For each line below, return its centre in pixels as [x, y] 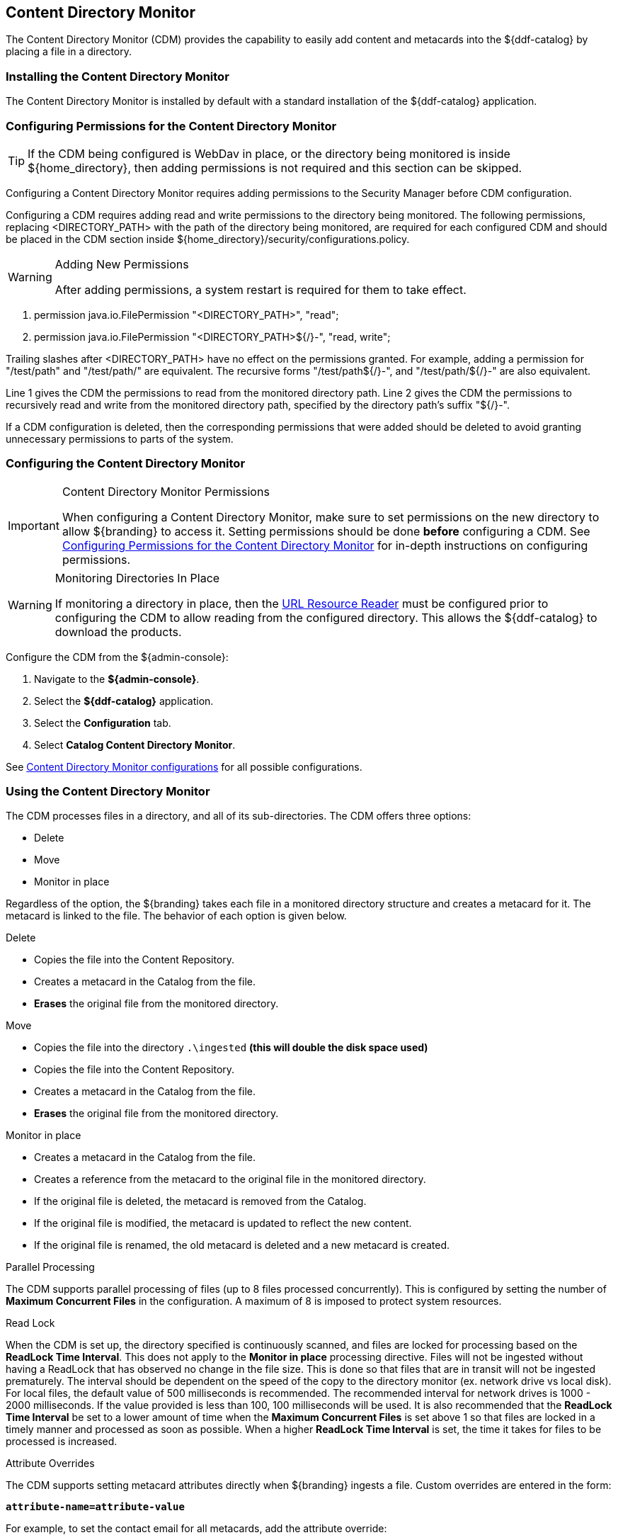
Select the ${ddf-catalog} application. [124, 701]
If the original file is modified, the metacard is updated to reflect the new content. [223, 1223]
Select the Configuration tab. [103, 723]
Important [34, 525]
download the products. [118, 632]
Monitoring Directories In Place [137, 578]
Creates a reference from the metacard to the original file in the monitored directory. [230, 1179]
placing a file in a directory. [69, 52]
